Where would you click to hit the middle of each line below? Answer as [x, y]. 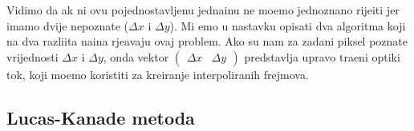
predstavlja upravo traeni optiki [322, 56]
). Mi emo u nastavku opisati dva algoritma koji [288, 25]
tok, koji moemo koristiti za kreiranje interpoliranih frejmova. [158, 74]
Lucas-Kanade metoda [101, 117]
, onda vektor [136, 56]
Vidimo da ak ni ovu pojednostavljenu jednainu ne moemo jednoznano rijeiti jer [203, 10]
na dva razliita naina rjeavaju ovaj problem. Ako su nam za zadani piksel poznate [207, 41]
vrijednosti [32, 56]
